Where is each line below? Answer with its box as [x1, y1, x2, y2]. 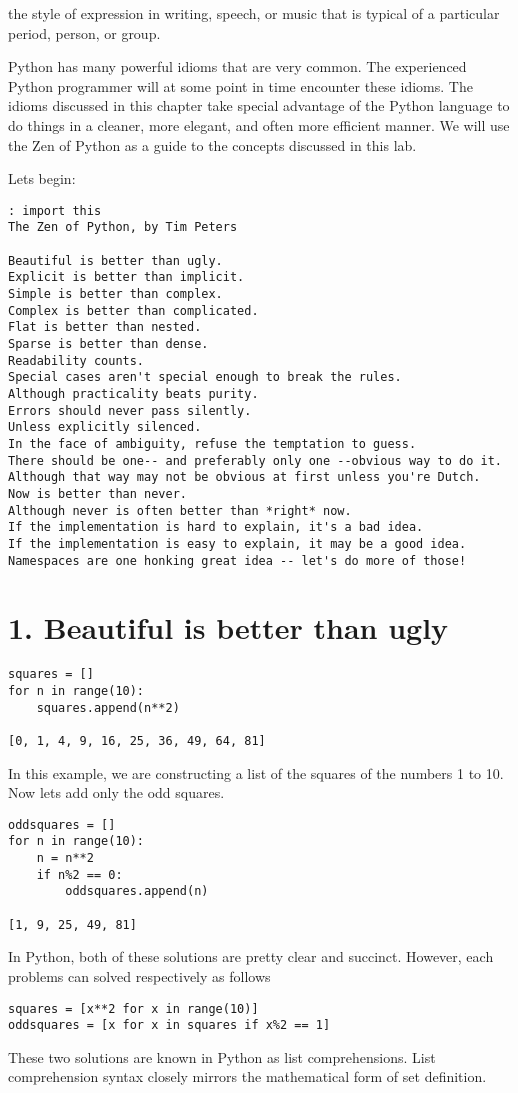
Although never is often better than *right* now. [8, 503, 352, 518]
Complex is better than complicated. [8, 303, 259, 318]
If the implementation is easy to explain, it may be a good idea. [8, 536, 467, 551]
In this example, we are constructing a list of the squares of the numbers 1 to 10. [8, 762, 504, 783]
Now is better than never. [8, 486, 187, 501]
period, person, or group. [8, 22, 161, 43]
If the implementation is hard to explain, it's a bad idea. [8, 520, 424, 535]
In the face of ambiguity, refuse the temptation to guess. [8, 436, 417, 451]
